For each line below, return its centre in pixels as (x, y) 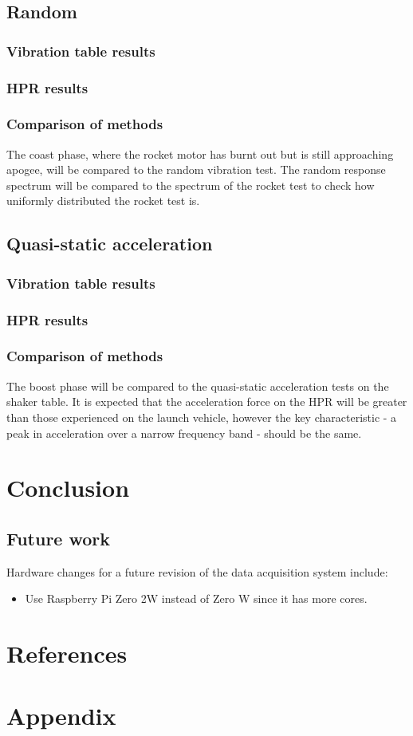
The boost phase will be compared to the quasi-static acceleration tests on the (198, 386)
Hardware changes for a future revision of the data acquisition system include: (197, 571)
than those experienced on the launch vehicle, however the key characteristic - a (202, 417)
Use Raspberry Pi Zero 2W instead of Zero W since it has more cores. (196, 598)
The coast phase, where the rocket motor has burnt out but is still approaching (200, 153)
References (67, 653)
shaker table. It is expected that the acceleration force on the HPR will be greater (207, 401)
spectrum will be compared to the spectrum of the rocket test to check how (191, 185)
